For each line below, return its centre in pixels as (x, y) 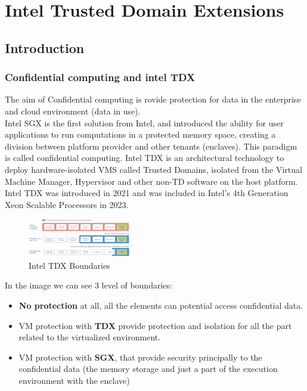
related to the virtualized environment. (90, 337)
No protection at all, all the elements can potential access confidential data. (161, 305)
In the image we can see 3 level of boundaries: (89, 285)
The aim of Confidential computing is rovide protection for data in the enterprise (153, 99)
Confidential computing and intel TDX (100, 77)
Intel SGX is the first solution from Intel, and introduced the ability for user (144, 122)
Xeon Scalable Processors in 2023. (67, 204)
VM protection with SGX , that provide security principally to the (140, 357)
